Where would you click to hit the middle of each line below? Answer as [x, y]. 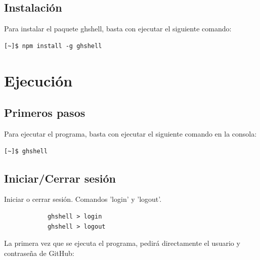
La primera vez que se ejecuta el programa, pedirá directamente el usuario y [122, 243]
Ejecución [38, 80]
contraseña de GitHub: [39, 253]
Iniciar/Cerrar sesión [60, 178]
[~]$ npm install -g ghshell [53, 46]
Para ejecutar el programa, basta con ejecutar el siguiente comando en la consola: [131, 133]
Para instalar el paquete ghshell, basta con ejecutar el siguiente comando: [118, 29]
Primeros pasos [45, 113]
